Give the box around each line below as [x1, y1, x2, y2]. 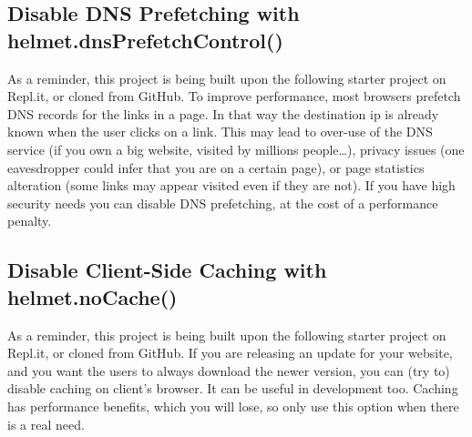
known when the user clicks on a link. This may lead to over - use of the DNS [7, 122, 433, 141]
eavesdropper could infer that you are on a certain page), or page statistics [7, 158, 425, 177]
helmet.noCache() [7, 282, 178, 310]
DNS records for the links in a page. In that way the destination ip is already [7, 104, 439, 123]
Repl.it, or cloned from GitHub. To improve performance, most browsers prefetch [7, 86, 461, 106]
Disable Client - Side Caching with [7, 256, 327, 284]
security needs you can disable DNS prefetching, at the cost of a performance [7, 193, 438, 212]
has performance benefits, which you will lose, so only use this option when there [7, 396, 459, 415]
